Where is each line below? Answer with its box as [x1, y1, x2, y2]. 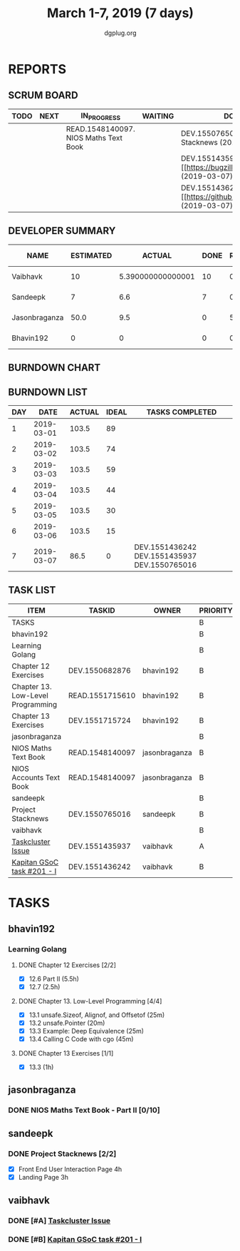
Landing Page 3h [18, 1173, 69, 1182]
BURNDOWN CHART [8, 362, 101, 374]
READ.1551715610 [68, 690, 136, 700]
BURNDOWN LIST [8, 386, 88, 398]
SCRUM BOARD [8, 89, 78, 101]
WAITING [142, 111, 174, 121]
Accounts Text [11, 772, 60, 782]
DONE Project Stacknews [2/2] [8, 1148, 117, 1158]
